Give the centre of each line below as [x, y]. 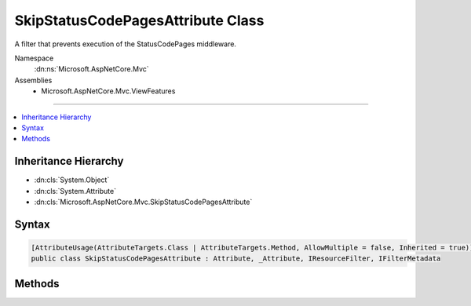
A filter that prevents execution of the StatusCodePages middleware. [126, 44]
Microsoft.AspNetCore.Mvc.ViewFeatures [108, 91]
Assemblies [33, 80]
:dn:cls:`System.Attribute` [75, 191]
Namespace [34, 58]
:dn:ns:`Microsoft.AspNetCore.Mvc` [91, 69]
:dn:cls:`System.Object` [72, 180]
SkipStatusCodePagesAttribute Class [139, 20]
